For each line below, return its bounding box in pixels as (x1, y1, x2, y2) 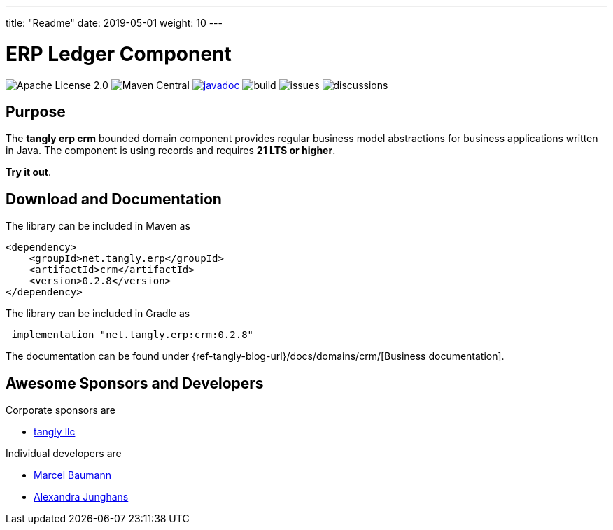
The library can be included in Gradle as (6, 307, 190, 320)
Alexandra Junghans (34, 491, 129, 503)
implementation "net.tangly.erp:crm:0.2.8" (11, 329, 254, 341)
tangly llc (34, 426, 76, 438)
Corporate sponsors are (6, 404, 115, 417)
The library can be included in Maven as (6, 220, 190, 232)
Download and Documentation (6, 190, 222, 208)
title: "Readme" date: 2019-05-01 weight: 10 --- (6, 17, 223, 29)
